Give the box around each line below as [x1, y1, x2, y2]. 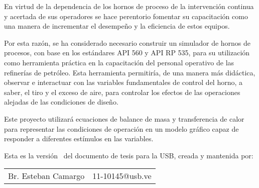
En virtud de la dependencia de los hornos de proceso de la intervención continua [4, 1, 254, 11]
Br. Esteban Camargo [8, 170, 85, 182]
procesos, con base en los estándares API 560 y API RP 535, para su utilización [4, 47, 250, 58]
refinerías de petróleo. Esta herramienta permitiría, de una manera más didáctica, [4, 67, 255, 77]
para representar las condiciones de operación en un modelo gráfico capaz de [4, 123, 239, 134]
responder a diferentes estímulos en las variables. [4, 133, 154, 144]
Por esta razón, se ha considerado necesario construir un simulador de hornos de [4, 37, 251, 48]
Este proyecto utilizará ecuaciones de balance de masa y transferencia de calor [4, 113, 244, 124]
